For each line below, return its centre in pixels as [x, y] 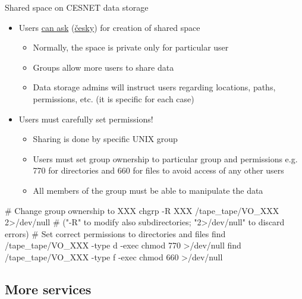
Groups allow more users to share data [103, 67]
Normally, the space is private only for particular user [131, 47]
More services [48, 289]
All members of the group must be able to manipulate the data [148, 190]
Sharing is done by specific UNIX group [105, 139]
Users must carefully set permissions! [86, 119]
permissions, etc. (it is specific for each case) [114, 98]
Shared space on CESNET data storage [77, 7]
